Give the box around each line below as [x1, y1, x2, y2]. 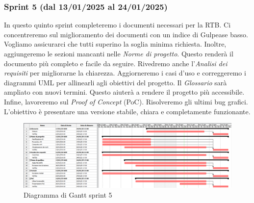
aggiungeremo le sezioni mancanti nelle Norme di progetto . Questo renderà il [4, 49, 233, 58]
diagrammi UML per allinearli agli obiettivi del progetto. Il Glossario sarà [4, 77, 227, 87]
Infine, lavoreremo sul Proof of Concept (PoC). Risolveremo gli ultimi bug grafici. [4, 96, 248, 106]
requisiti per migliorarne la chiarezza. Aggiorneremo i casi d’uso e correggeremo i [4, 68, 246, 78]
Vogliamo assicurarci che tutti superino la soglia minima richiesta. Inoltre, [4, 39, 227, 49]
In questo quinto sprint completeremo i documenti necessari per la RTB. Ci [4, 20, 231, 30]
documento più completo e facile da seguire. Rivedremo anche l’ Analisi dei [4, 58, 228, 68]
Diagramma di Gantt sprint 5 [24, 189, 112, 200]
